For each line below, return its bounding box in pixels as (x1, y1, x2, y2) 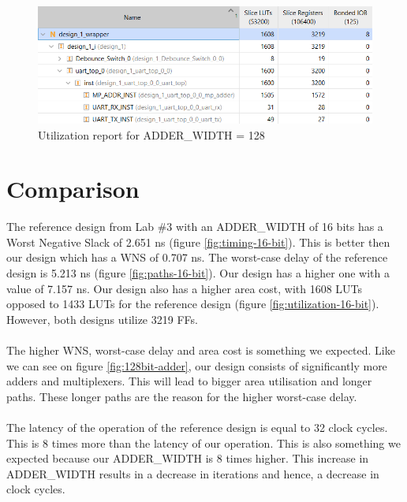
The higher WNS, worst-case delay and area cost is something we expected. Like (6, 342, 395, 359)
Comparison (6, 173, 140, 205)
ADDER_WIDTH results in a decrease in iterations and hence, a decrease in (6, 465, 379, 482)
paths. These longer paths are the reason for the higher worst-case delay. (6, 388, 357, 404)
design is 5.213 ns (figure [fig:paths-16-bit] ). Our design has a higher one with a (6, 265, 390, 281)
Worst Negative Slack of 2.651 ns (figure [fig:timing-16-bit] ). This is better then (6, 233, 390, 250)
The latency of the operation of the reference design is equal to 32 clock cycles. (6, 418, 388, 435)
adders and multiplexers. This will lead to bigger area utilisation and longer (6, 373, 372, 389)
